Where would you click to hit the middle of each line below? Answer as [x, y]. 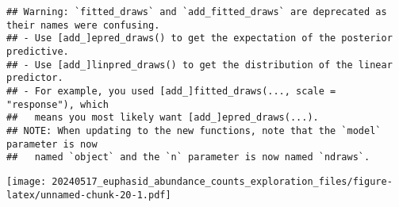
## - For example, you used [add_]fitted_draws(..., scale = [171, 91]
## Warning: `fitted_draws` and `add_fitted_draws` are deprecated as [197, 12]
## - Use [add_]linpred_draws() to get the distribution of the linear [199, 65]
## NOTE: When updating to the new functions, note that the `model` [194, 130]
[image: [27, 181]
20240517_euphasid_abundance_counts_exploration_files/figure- [222, 181]
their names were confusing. [83, 25]
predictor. [35, 78]
